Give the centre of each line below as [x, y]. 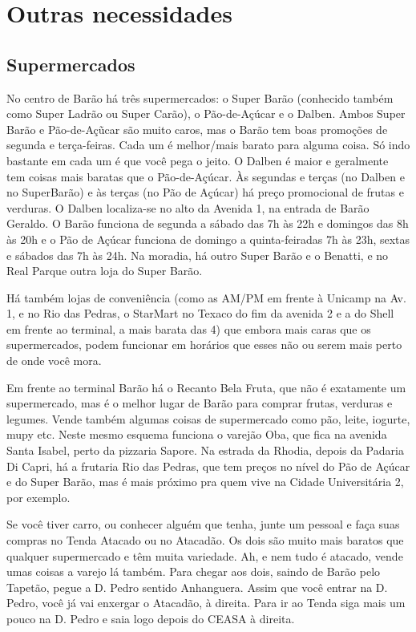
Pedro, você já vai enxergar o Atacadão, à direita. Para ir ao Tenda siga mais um [206, 603]
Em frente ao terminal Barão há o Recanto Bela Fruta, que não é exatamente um [206, 387]
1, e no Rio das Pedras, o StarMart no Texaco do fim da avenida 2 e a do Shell [200, 313]
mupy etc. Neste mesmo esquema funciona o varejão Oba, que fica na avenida [197, 434]
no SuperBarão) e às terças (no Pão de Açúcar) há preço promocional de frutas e [205, 192]
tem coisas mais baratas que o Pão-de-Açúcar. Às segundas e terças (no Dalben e [206, 176]
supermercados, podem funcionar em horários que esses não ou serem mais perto [204, 344]
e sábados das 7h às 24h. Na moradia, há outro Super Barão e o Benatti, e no [198, 255]
